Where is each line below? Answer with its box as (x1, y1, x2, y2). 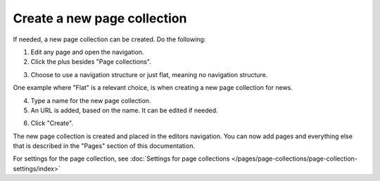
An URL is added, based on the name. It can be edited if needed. (30, 106, 218, 114)
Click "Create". (30, 119, 74, 128)
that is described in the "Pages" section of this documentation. (13, 142, 195, 150)
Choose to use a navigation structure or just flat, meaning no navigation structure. (30, 70, 268, 79)
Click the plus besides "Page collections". (30, 58, 151, 66)
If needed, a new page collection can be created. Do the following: (13, 35, 206, 43)
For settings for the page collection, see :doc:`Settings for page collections (13, 154, 230, 163)
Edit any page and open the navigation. (30, 48, 144, 56)
